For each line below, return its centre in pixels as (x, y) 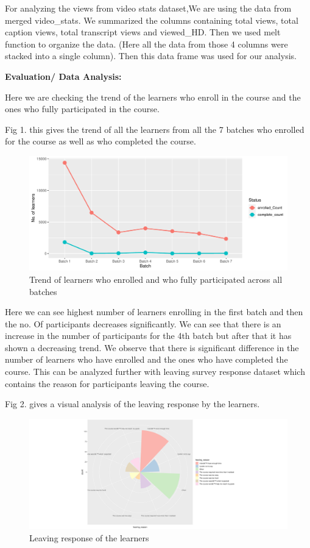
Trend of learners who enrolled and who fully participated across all (156, 279)
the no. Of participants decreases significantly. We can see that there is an (143, 323)
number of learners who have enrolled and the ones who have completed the (146, 359)
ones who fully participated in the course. (82, 109)
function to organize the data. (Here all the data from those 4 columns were (146, 44)
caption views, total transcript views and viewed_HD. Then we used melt (143, 32)
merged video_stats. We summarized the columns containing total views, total (152, 20)
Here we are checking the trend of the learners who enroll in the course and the (153, 97)
